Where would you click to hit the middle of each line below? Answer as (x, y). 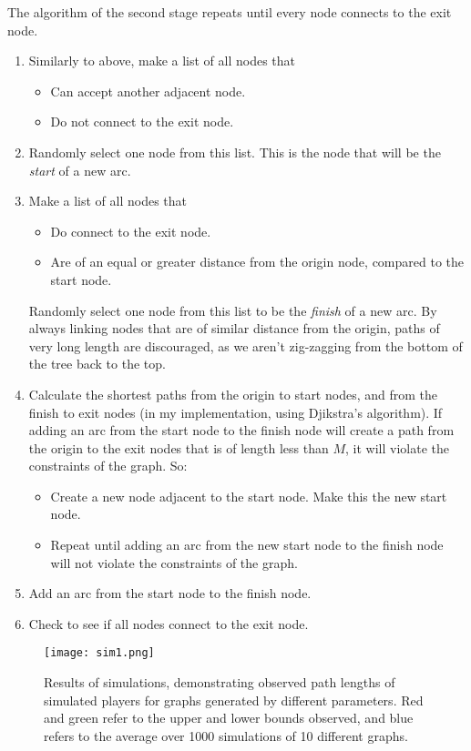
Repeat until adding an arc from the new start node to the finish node (247, 545)
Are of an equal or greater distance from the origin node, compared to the (257, 262)
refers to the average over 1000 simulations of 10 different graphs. (226, 735)
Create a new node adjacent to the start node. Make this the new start (249, 496)
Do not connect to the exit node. (142, 122)
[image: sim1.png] (99, 653)
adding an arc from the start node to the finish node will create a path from (241, 430)
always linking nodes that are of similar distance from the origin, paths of (234, 328)
